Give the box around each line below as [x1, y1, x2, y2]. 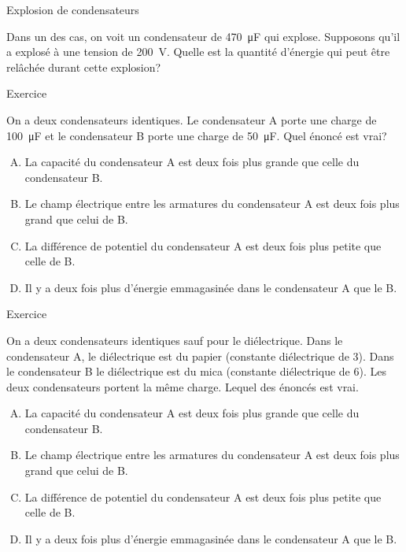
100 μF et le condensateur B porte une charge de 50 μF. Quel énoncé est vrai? [6, 127, 387, 143]
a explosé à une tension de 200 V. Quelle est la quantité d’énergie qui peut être [6, 43, 390, 60]
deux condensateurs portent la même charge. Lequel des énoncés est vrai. [6, 378, 359, 395]
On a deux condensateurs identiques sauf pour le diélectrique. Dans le [6, 332, 343, 348]
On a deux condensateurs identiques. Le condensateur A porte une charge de [6, 111, 377, 128]
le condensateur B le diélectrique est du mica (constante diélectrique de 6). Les [6, 363, 386, 380]
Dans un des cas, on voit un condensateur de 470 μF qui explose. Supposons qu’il [6, 28, 400, 44]
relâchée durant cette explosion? [6, 58, 161, 75]
